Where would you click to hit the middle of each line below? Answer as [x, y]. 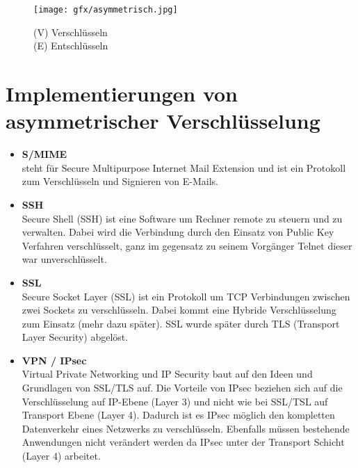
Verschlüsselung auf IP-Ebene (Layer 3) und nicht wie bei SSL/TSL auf [175, 401]
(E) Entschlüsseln [71, 46]
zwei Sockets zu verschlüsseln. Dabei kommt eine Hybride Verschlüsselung [179, 310]
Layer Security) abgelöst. [75, 337]
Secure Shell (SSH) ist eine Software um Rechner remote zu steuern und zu [182, 218]
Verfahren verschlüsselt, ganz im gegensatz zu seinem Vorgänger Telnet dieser [187, 245]
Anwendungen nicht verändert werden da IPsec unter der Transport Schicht [183, 442]
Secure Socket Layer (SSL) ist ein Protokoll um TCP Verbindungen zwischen [186, 296]
